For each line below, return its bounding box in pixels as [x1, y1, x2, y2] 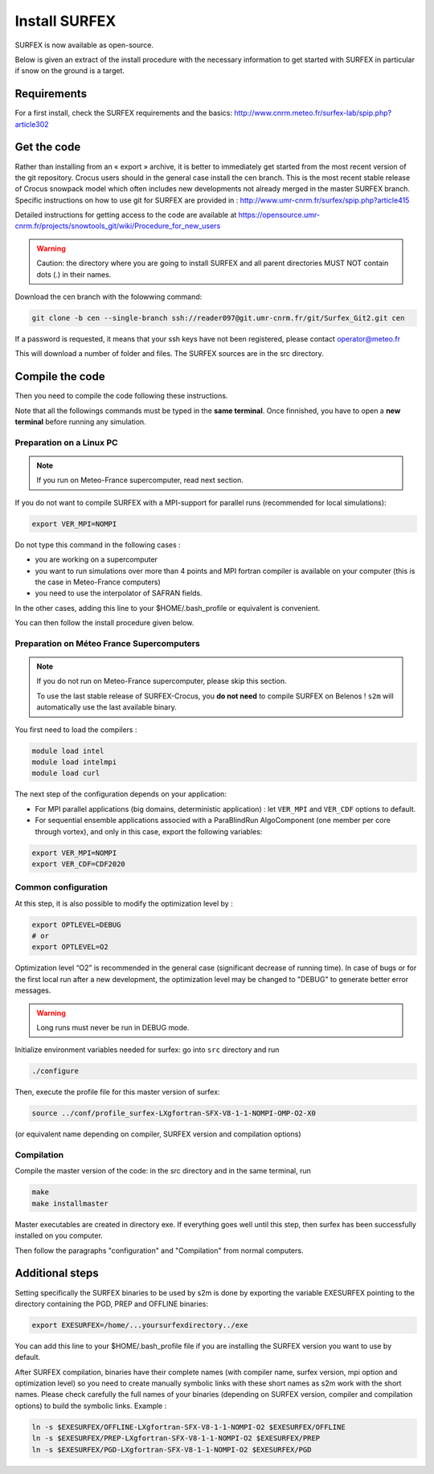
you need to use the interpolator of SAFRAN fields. [35, 588, 203, 598]
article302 [14, 119, 49, 129]
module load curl [31, 768, 100, 778]
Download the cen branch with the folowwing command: [14, 292, 203, 301]
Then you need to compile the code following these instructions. [14, 391, 228, 401]
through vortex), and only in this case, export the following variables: [35, 826, 263, 836]
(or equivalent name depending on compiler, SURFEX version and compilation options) [14, 1129, 301, 1139]
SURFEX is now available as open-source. [14, 40, 154, 50]
